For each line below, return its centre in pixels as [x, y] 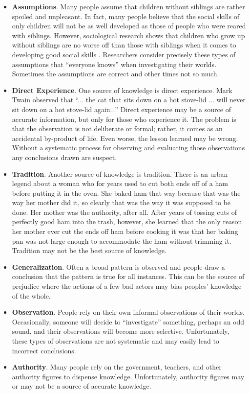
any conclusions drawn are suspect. [64, 157]
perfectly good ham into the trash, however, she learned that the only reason [127, 221]
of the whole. [31, 295]
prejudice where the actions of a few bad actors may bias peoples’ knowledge [127, 286]
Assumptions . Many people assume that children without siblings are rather [128, 6]
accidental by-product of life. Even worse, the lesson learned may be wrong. [125, 138]
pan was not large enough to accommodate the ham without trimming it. [122, 241]
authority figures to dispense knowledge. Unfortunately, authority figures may [128, 376]
